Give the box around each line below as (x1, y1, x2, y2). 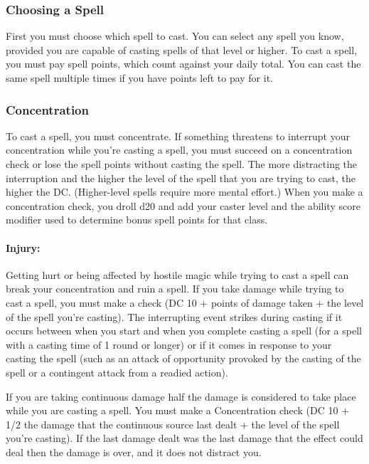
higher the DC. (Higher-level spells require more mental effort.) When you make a (6, 184, 363, 199)
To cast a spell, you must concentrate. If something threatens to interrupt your (6, 128, 350, 143)
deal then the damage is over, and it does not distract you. (6, 444, 262, 459)
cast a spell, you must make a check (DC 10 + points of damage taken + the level (6, 295, 364, 310)
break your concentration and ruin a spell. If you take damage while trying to (6, 281, 344, 296)
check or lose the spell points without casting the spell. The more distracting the (6, 157, 358, 171)
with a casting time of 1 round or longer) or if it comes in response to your (6, 337, 332, 352)
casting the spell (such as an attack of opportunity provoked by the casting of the (6, 351, 361, 366)
